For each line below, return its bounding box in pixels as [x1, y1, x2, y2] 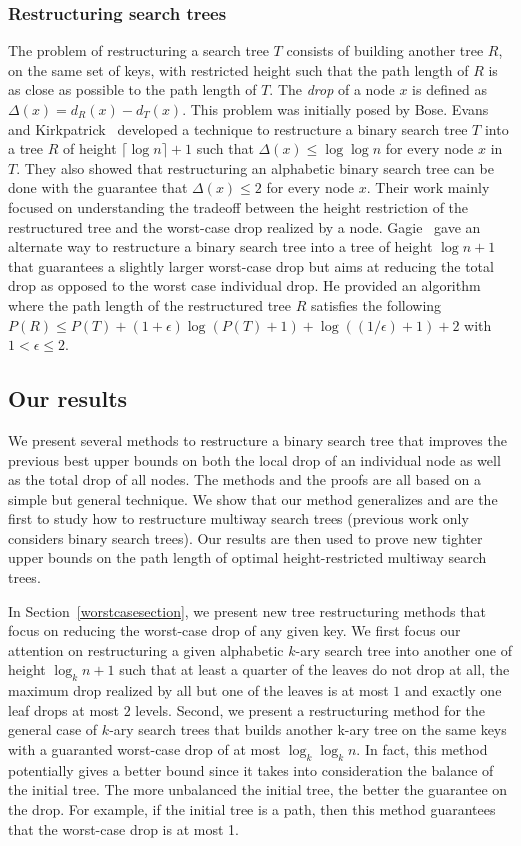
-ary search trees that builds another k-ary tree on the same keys [109, 719, 507, 740]
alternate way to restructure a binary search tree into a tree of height [8, 236, 433, 257]
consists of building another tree [286, 40, 484, 61]
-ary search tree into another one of [295, 639, 512, 660]
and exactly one [404, 680, 502, 701]
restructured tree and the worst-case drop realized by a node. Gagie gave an [8, 216, 481, 237]
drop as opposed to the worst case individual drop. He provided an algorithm [8, 275, 481, 296]
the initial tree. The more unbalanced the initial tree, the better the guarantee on [8, 779, 508, 800]
